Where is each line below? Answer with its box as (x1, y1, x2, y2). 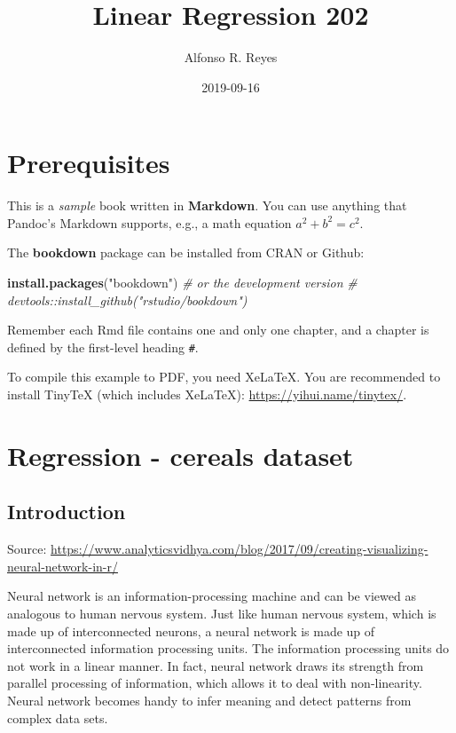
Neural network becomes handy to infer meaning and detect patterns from (7, 690, 412, 709)
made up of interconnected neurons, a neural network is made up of (7, 621, 375, 640)
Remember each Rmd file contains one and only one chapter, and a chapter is (7, 320, 429, 339)
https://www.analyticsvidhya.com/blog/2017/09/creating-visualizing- (51, 540, 428, 558)
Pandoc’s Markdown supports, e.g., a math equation (7, 213, 292, 232)
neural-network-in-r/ (7, 556, 118, 575)
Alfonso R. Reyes (184, 48, 278, 67)
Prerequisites (7, 145, 170, 181)
